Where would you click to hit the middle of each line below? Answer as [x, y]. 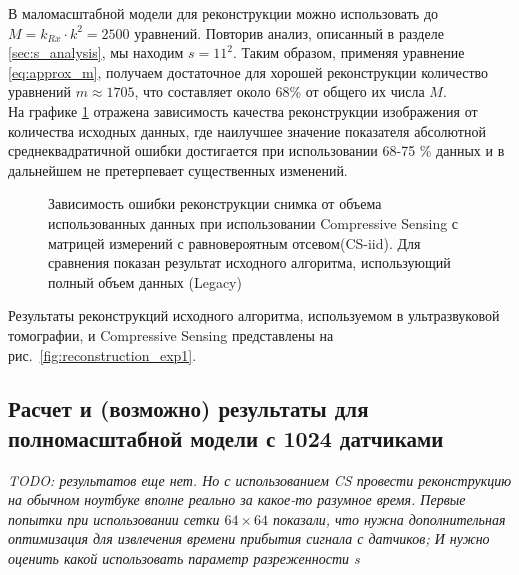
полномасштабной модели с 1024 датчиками [226, 437]
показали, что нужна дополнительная [389, 518]
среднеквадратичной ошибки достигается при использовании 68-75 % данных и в [256, 150]
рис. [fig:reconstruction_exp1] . [102, 354]
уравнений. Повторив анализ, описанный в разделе [289, 32]
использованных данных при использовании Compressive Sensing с [253, 222]
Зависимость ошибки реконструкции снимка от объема [215, 203]
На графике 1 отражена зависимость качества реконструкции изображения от [243, 110]
